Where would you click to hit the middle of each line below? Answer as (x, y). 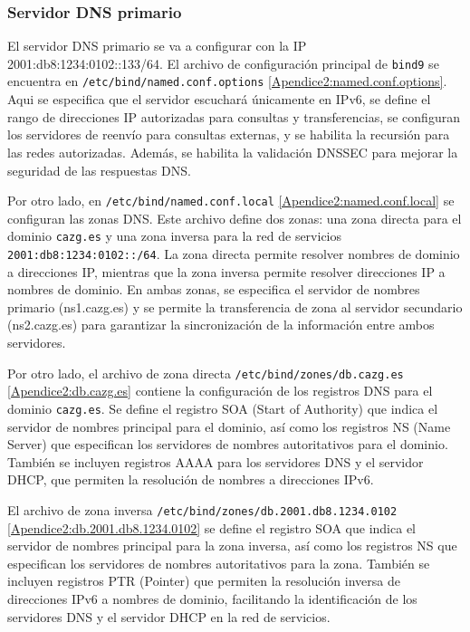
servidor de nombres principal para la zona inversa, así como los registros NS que (232, 546)
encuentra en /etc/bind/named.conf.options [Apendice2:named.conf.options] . (227, 81)
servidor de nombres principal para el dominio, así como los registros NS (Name (229, 426)
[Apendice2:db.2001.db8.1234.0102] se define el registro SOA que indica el (211, 527)
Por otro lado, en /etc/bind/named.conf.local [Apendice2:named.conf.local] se (231, 201)
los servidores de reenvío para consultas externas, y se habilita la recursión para (229, 134)
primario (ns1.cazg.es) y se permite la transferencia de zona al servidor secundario (235, 306)
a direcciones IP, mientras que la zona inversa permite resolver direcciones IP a (226, 271)
